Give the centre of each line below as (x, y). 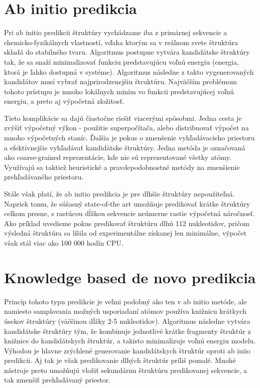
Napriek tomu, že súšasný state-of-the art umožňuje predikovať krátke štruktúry (127, 203)
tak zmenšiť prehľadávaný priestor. (57, 380)
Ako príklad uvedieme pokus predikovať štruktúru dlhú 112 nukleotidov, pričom (127, 223)
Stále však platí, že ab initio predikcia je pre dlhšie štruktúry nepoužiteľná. (119, 194)
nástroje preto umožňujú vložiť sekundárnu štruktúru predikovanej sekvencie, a (126, 370)
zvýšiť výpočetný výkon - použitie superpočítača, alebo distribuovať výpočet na (126, 128)
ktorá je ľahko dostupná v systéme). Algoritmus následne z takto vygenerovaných (129, 71)
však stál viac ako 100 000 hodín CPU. (64, 243)
